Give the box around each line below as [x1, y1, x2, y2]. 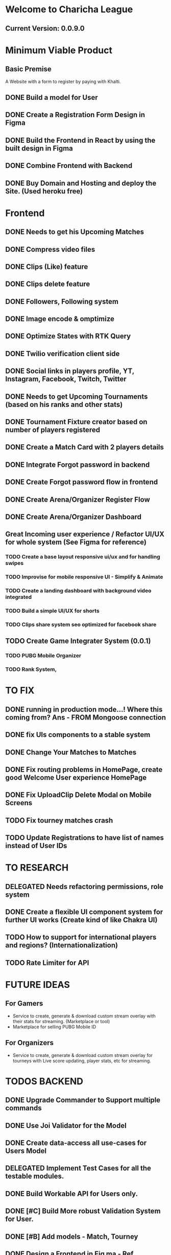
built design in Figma [5, 144, 73, 153]
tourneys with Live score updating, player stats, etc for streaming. [12, 1057, 152, 1064]
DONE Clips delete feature [5, 280, 90, 289]
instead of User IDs [5, 841, 67, 850]
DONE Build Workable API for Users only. [5, 1189, 138, 1198]
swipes [5, 559, 24, 567]
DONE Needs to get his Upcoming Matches [5, 228, 144, 236]
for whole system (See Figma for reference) [5, 538, 147, 547]
